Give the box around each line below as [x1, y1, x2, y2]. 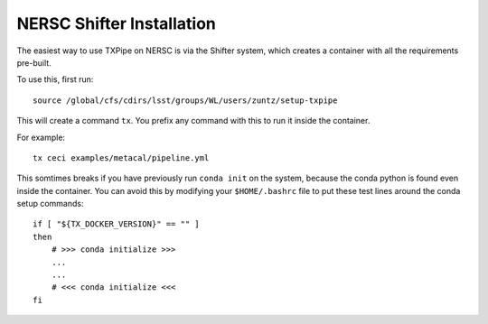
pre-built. [16, 57, 52, 68]
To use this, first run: [16, 74, 94, 85]
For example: [16, 132, 66, 143]
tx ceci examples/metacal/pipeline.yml [33, 153, 210, 162]
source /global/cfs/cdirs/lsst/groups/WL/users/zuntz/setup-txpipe [33, 95, 338, 106]
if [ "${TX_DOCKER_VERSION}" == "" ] [33, 219, 201, 229]
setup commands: [16, 199, 84, 209]
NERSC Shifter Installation [16, 14, 216, 33]
